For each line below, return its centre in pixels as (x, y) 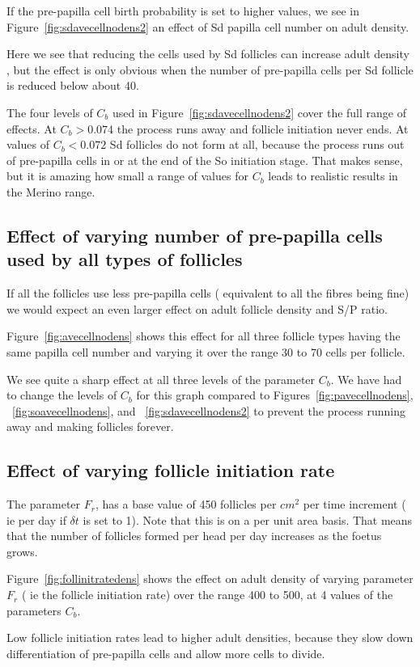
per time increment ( (354, 504)
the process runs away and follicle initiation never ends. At (263, 128)
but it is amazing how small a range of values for (127, 176)
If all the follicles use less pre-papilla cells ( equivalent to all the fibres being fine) (208, 293)
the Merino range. (51, 191)
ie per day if (36, 519)
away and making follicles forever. (90, 426)
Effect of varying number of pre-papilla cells (195, 235)
